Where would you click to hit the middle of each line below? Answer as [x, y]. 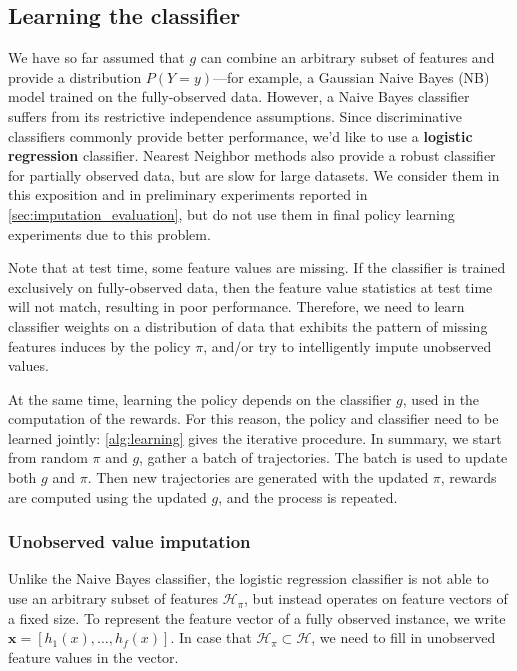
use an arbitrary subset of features [113, 598]
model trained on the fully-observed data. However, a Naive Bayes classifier [239, 96]
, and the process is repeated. [308, 496]
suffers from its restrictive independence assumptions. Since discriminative [235, 115]
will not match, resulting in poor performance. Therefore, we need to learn [236, 306]
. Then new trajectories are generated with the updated [258, 477]
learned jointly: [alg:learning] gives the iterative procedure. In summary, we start [255, 437]
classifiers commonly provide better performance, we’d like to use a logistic [240, 135]
